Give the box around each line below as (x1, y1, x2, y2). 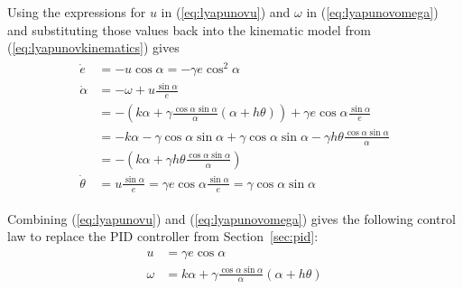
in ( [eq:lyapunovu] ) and (161, 3, 291, 21)
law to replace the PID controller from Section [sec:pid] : (7, 227, 319, 246)
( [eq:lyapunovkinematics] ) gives (7, 38, 180, 57)
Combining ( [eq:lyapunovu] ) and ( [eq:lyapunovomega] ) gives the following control (7, 209, 456, 228)
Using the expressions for (7, 3, 146, 21)
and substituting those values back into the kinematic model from (7, 20, 371, 39)
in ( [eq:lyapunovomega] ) (306, 3, 439, 21)
